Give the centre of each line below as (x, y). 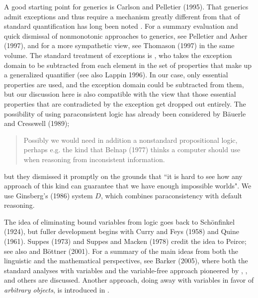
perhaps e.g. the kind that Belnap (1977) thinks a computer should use (132, 149)
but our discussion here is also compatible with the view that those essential (120, 94)
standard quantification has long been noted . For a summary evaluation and (121, 26)
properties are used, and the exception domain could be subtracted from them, (124, 84)
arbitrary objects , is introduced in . (57, 290)
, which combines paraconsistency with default (172, 195)
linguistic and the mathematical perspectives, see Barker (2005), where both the (126, 261)
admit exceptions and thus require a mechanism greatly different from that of (122, 16)
